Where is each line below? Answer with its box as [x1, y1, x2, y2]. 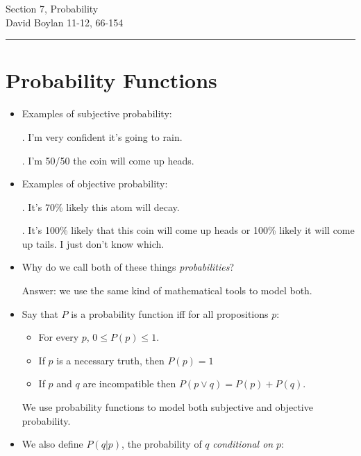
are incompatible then [83, 376, 176, 391]
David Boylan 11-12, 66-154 [6, 15, 124, 29]
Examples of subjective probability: [22, 106, 172, 121]
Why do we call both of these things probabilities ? [22, 260, 235, 274]
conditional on [212, 437, 274, 451]
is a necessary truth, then [56, 353, 165, 367]
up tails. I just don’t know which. [22, 236, 165, 251]
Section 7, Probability [6, 1, 99, 15]
